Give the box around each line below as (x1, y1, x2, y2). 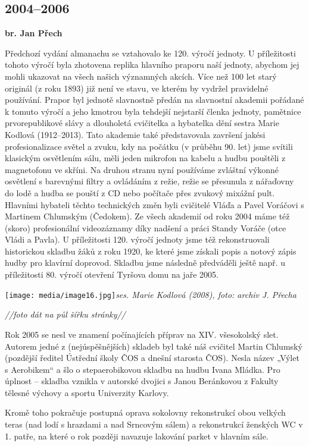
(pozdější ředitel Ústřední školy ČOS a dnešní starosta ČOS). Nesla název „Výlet (5, 351, 299, 364)
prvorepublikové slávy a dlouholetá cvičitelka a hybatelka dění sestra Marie (5, 117, 279, 129)
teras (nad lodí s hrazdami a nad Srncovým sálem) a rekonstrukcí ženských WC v (5, 418, 303, 431)
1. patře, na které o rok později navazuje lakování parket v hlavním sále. (5, 429, 269, 442)
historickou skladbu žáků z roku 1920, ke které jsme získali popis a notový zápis (5, 244, 296, 257)
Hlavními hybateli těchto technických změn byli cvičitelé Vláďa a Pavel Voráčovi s (5, 198, 304, 211)
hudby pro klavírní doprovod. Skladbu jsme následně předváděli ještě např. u (5, 256, 286, 269)
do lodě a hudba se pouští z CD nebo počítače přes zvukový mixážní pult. (5, 186, 275, 199)
